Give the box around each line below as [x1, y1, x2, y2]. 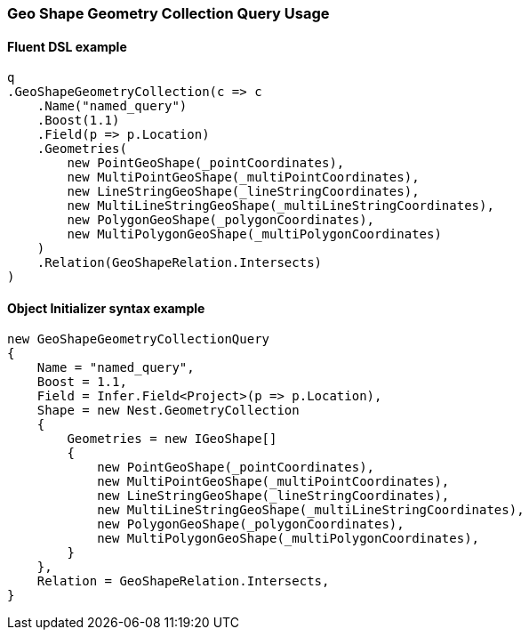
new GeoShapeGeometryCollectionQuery [7, 332, 270, 347]
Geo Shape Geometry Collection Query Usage [7, 4, 330, 22]
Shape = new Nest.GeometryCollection [36, 403, 300, 418]
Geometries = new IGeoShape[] [67, 431, 277, 447]
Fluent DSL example [7, 38, 127, 54]
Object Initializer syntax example [7, 300, 205, 316]
